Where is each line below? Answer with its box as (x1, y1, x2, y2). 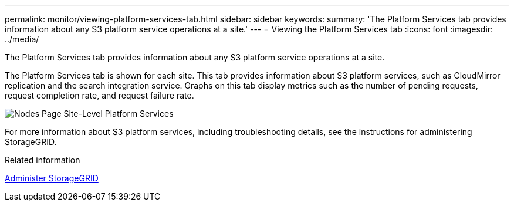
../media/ (5, 34, 39, 44)
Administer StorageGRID (5, 173, 99, 183)
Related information (5, 155, 80, 165)
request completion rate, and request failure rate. (5, 90, 194, 100)
